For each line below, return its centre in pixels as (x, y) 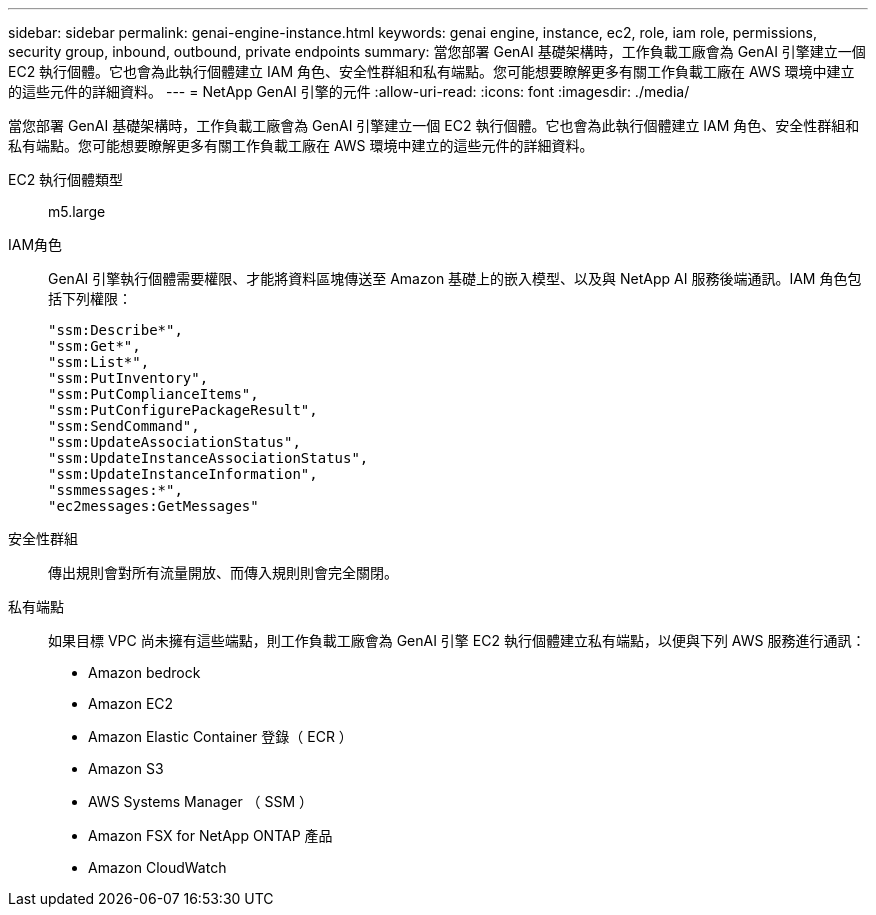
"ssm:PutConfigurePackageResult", (183, 410)
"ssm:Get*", (94, 346)
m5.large (77, 211)
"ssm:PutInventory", (128, 378)
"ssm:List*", (99, 362)
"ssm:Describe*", (115, 330)
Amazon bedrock (144, 672)
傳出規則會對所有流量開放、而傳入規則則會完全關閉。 (223, 572)
